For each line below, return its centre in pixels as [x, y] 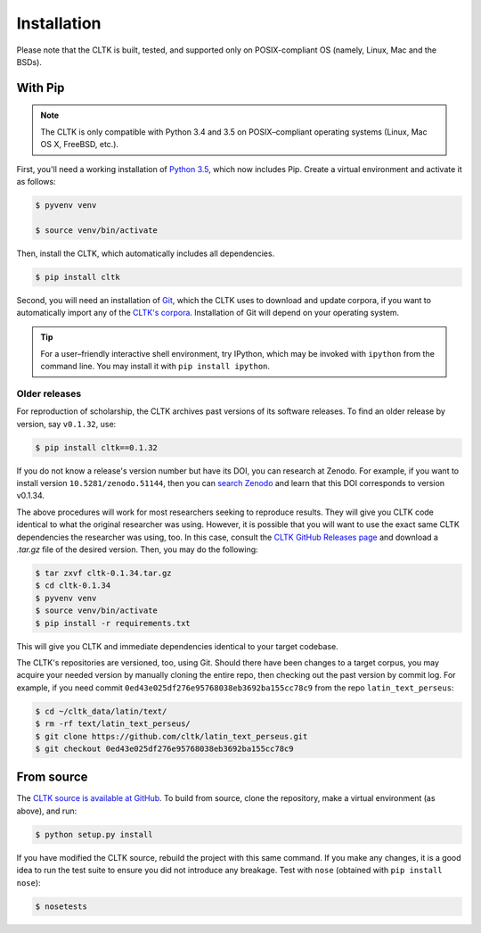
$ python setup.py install [94, 834]
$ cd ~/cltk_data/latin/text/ [101, 711]
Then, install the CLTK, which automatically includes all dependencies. [146, 253]
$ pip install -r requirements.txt [113, 623]
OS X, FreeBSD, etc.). [80, 144]
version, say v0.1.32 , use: [66, 424]
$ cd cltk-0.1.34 [73, 586]
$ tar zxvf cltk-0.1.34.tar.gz [104, 574]
